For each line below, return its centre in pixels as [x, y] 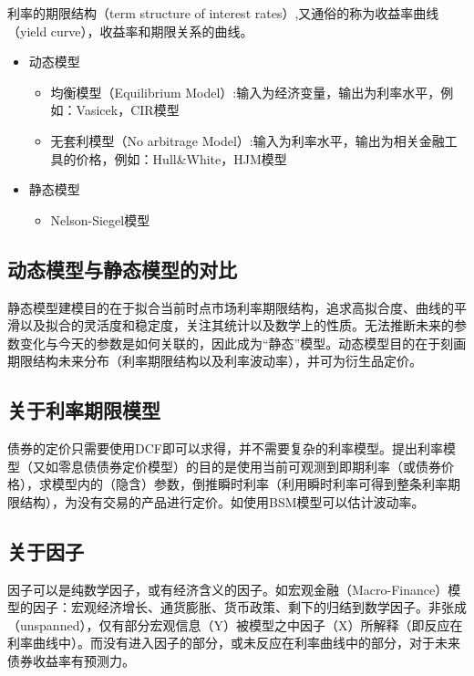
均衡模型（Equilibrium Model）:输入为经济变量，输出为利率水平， [246, 92]
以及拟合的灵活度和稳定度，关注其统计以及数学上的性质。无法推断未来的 [237, 325]
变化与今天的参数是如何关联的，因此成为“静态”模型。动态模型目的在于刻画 [243, 343]
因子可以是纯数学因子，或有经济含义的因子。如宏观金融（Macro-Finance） [228, 589]
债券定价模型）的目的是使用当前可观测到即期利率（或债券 [268, 466]
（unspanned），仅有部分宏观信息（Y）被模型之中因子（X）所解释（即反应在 [235, 624]
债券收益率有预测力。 [71, 661]
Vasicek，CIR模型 [128, 110]
